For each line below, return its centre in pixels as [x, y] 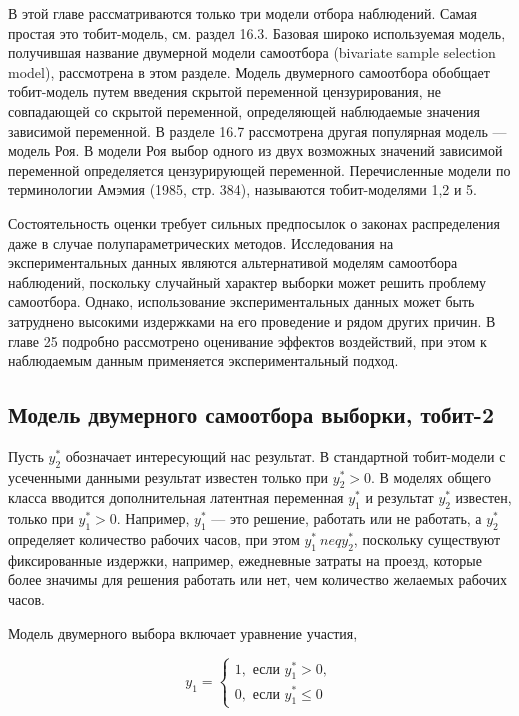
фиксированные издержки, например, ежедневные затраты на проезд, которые [245, 559]
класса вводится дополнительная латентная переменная [176, 497]
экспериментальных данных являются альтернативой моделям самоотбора [233, 262]
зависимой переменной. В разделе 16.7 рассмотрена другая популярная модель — [257, 130]
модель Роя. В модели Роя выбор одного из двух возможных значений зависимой [255, 150]
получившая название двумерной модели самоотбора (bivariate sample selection [252, 52]
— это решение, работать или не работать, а [346, 518]
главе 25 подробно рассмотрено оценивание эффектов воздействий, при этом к [247, 340]
